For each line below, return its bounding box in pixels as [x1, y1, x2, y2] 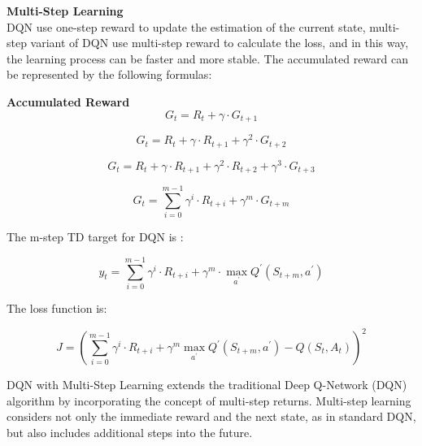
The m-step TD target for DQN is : [7, 228, 184, 245]
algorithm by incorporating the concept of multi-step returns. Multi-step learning [7, 392, 411, 409]
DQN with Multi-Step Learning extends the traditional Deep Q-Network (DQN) [7, 376, 407, 393]
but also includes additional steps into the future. [7, 423, 253, 440]
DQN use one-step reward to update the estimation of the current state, [7, 18, 366, 35]
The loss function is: [7, 299, 107, 316]
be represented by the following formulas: [7, 66, 212, 83]
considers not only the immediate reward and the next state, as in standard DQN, [7, 408, 416, 425]
